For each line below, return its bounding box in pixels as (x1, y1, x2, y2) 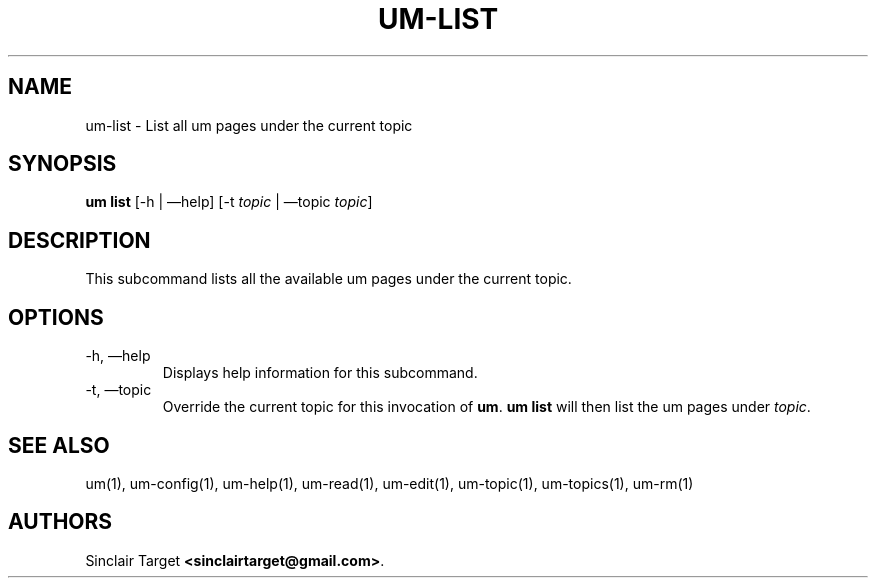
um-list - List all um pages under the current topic (85, 116, 413, 134)
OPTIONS (8, 304, 104, 330)
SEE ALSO (8, 432, 110, 458)
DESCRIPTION (8, 227, 151, 253)
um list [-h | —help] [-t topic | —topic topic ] (85, 193, 373, 211)
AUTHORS (8, 509, 113, 535)
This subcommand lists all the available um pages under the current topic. (85, 270, 572, 288)
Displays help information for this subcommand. (162, 364, 478, 382)
